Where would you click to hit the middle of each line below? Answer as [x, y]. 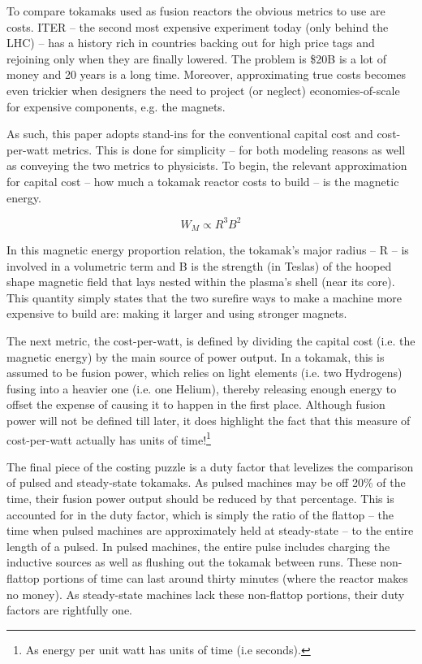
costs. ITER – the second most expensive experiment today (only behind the [198, 26]
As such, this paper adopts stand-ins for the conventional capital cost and [190, 134]
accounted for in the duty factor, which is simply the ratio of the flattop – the [200, 514]
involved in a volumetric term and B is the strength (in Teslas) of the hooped [199, 265]
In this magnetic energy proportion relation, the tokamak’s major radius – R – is [208, 250]
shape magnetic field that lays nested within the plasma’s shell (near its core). [201, 282]
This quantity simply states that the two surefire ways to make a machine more [205, 297]
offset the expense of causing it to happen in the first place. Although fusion [196, 404]
